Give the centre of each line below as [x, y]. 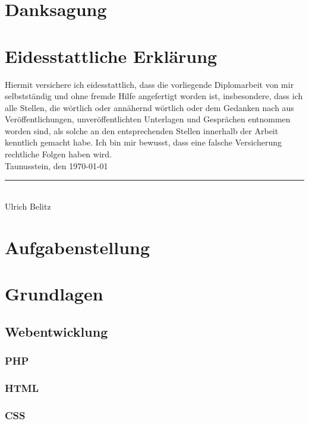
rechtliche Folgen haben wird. [58, 154]
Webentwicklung [56, 331]
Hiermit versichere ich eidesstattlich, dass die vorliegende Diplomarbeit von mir [149, 84]
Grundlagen [54, 293]
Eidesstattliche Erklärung [111, 56]
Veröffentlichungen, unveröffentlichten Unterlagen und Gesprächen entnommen [148, 119]
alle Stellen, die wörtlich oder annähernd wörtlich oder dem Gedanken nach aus [149, 107]
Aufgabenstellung [78, 247]
